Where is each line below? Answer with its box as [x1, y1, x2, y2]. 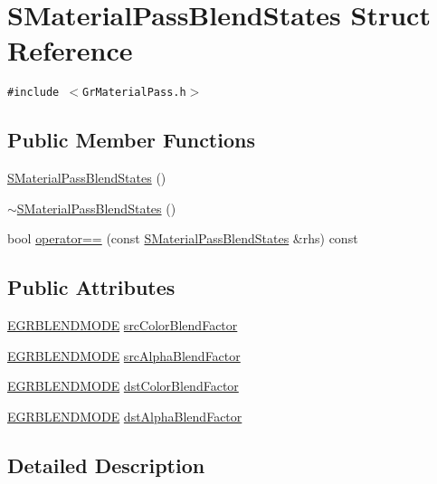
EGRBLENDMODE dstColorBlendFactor [7, 376, 239, 395]
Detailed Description [7, 451, 205, 479]
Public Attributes [7, 273, 176, 301]
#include [7, 86, 60, 100]
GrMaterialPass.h [82, 86, 186, 100]
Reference [7, 32, 133, 69]
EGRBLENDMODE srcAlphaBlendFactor [7, 346, 241, 365]
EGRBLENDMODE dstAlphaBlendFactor [7, 406, 242, 425]
